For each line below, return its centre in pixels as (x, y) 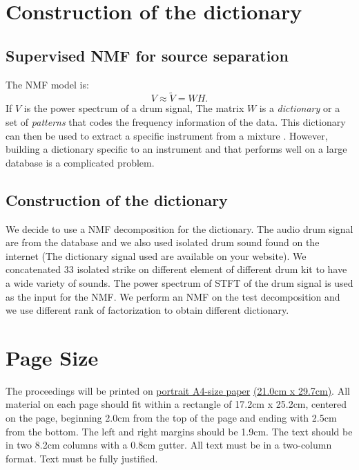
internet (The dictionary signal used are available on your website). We (156, 255)
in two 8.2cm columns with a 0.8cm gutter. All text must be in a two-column (169, 445)
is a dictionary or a (300, 108)
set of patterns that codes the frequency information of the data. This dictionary (176, 121)
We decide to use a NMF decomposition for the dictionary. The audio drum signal (179, 228)
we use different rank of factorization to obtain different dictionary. (147, 310)
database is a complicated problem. (80, 162)
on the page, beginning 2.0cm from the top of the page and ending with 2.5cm (171, 418)
